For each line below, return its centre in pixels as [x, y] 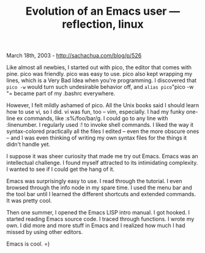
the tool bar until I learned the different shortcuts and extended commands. [101, 194]
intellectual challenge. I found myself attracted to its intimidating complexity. [102, 163]
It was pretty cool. [29, 201]
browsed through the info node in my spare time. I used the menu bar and [99, 187]
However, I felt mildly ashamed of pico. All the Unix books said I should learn [103, 105]
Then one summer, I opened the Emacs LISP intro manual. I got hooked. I [98, 213]
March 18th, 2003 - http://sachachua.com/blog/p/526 [74, 56]
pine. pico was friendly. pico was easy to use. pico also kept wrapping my [99, 74]
